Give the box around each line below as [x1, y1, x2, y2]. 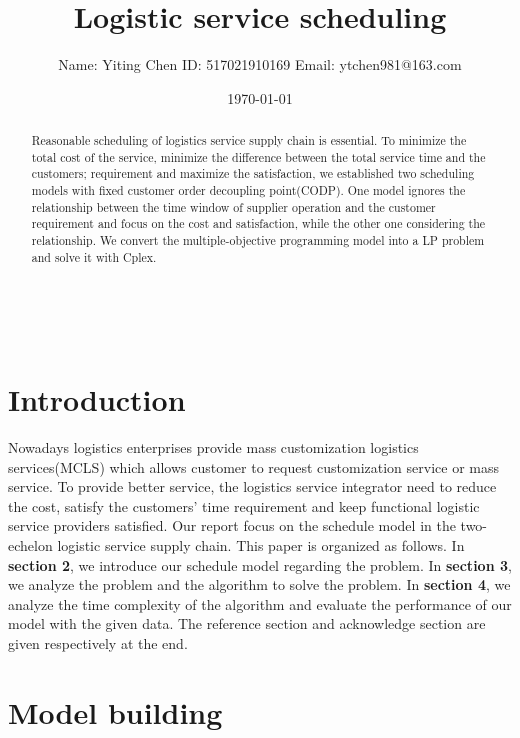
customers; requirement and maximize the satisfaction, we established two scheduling [31, 165, 475, 182]
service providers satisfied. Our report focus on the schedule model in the [8, 515, 456, 536]
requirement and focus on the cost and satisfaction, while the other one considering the [31, 215, 486, 232]
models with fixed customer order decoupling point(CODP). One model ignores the [31, 182, 466, 199]
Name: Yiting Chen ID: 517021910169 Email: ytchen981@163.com [58, 54, 462, 75]
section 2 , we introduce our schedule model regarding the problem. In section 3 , [8, 554, 512, 575]
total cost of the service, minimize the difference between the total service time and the [31, 148, 486, 165]
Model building [8, 691, 223, 732]
